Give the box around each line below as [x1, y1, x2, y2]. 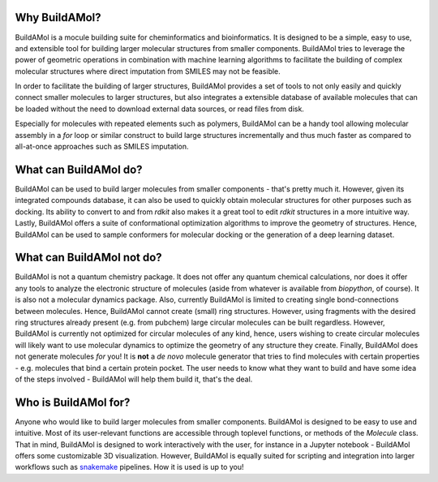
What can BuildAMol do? [15, 162, 143, 176]
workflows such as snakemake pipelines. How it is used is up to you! [15, 463, 244, 472]
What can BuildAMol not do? [15, 251, 162, 265]
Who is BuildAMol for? [15, 395, 131, 409]
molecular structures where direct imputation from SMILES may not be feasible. [15, 66, 281, 76]
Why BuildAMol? [15, 11, 101, 24]
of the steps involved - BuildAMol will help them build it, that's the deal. [15, 374, 253, 384]
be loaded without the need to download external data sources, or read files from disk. [15, 104, 304, 114]
